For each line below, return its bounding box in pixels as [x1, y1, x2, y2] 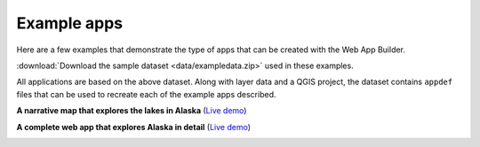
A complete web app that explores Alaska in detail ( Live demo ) [16, 121, 252, 132]
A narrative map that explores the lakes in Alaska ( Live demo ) [16, 105, 247, 116]
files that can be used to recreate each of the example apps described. [16, 89, 276, 99]
